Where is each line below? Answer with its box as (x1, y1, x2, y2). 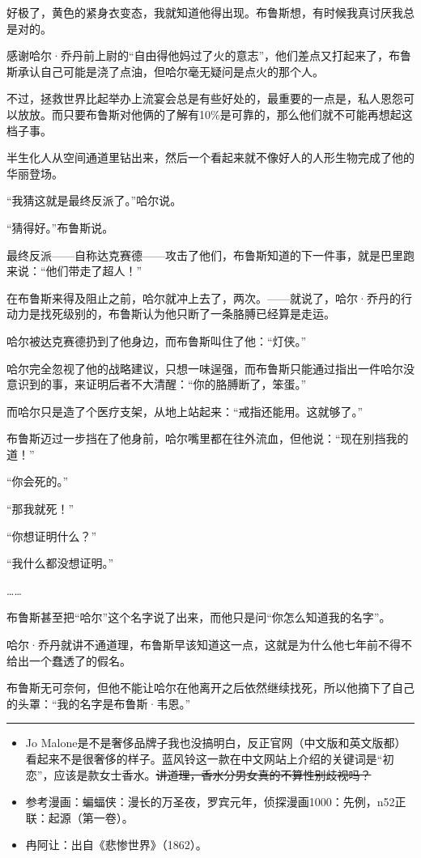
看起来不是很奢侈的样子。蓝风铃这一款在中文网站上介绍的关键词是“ (25, 750, 383, 767)
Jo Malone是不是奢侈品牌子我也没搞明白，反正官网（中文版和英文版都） (25, 734, 406, 751)
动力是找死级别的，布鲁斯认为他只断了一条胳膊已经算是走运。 (6, 305, 335, 322)
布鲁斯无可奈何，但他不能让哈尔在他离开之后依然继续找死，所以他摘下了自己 (6, 679, 415, 696)
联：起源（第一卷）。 (25, 809, 134, 826)
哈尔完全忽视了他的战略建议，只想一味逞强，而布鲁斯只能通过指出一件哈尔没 (6, 359, 415, 376)
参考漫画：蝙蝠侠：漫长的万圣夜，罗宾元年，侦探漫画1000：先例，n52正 (25, 793, 406, 810)
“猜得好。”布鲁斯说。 (6, 219, 114, 236)
